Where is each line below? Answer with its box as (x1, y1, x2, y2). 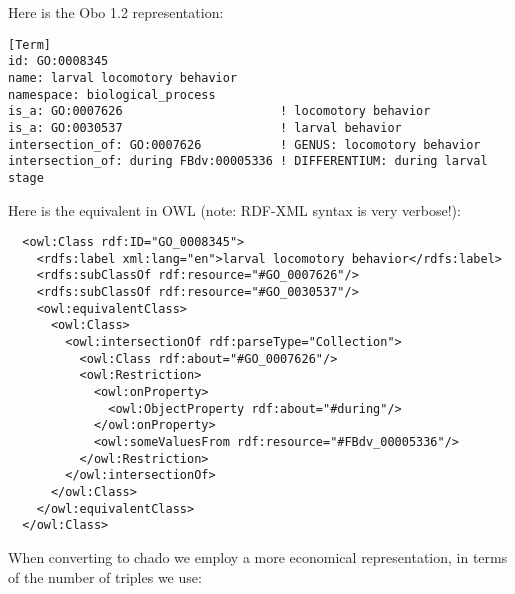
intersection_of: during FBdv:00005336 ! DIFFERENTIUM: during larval (8, 154, 488, 169)
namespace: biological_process (8, 87, 216, 102)
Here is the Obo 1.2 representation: (8, 2, 224, 22)
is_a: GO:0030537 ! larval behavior (8, 120, 402, 135)
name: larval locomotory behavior (8, 70, 238, 85)
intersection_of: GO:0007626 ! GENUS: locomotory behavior (8, 137, 481, 152)
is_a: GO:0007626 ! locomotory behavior (8, 104, 431, 119)
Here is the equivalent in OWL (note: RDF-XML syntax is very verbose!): (8, 199, 461, 220)
